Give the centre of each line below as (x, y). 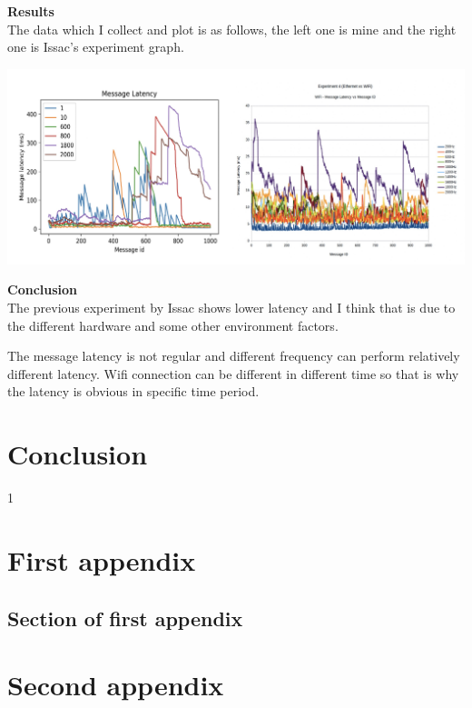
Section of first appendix (125, 618)
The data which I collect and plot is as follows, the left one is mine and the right (232, 29)
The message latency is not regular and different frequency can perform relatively (234, 356)
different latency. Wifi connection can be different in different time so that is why (233, 373)
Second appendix (116, 685)
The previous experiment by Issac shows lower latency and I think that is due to (231, 308)
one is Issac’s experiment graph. (96, 47)
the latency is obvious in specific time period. (133, 391)
